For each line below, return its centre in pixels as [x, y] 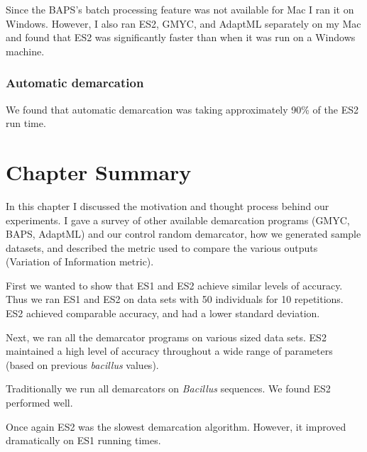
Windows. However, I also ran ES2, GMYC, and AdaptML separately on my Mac [183, 23]
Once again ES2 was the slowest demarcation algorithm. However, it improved [176, 426]
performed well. [39, 403]
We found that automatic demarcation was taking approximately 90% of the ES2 [182, 109]
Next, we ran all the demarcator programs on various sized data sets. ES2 [166, 337]
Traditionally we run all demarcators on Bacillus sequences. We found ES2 [168, 388]
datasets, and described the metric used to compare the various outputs [162, 247]
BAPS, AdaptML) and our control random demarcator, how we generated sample [183, 234]
